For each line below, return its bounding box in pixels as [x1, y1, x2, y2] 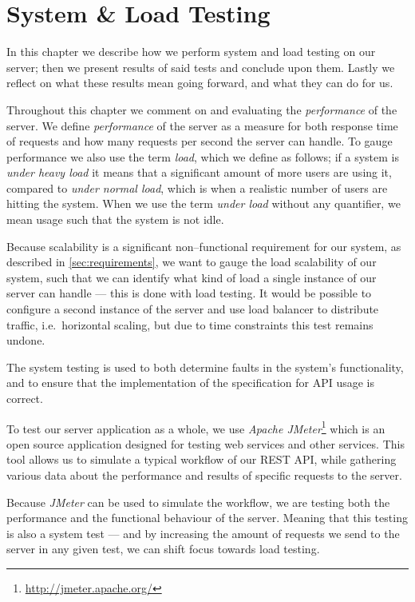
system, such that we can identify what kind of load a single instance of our [6, 269, 377, 285]
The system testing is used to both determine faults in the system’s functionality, [6, 358, 404, 375]
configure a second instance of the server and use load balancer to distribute [6, 301, 379, 317]
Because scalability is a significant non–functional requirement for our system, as [6, 237, 401, 254]
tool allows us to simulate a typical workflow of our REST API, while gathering [6, 451, 397, 468]
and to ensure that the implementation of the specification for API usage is [6, 374, 375, 391]
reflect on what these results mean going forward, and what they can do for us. [6, 74, 393, 91]
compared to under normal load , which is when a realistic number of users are [6, 179, 388, 196]
